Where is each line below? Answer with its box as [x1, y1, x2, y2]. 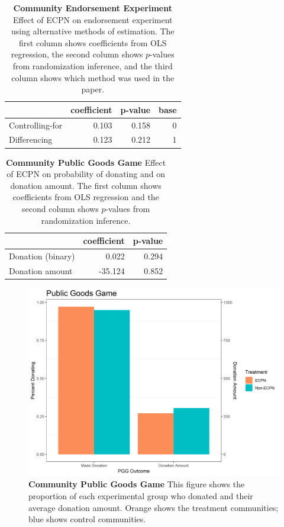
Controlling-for [9, 118, 63, 131]
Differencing [9, 133, 53, 146]
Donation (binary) [9, 249, 75, 262]
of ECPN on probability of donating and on [7, 168, 165, 180]
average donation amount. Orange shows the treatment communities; [28, 501, 279, 513]
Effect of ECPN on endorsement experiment [13, 13, 173, 25]
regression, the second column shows [11, 48, 143, 60]
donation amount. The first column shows [10, 179, 162, 191]
